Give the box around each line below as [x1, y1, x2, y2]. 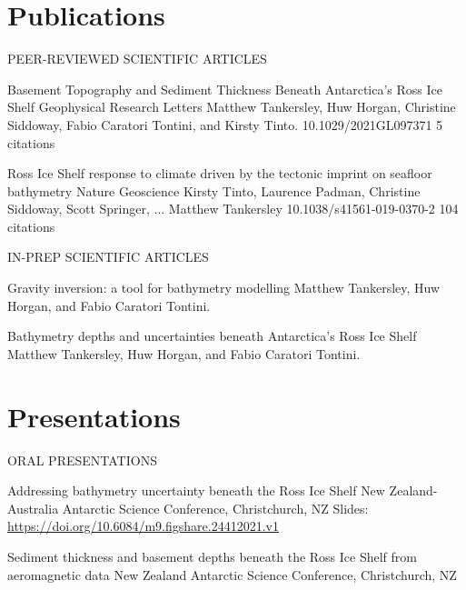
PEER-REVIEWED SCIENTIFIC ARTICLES [7, 49, 267, 68]
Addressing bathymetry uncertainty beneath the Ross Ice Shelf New [7, 481, 385, 500]
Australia [7, 498, 59, 517]
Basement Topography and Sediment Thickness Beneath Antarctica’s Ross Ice [7, 79, 443, 98]
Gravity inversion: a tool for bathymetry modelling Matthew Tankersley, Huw [7, 278, 441, 297]
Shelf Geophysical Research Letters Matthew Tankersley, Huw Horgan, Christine [7, 97, 456, 116]
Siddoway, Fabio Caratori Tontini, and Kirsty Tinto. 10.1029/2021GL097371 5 [7, 115, 443, 134]
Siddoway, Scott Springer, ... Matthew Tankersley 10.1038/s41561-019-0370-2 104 [7, 199, 459, 218]
